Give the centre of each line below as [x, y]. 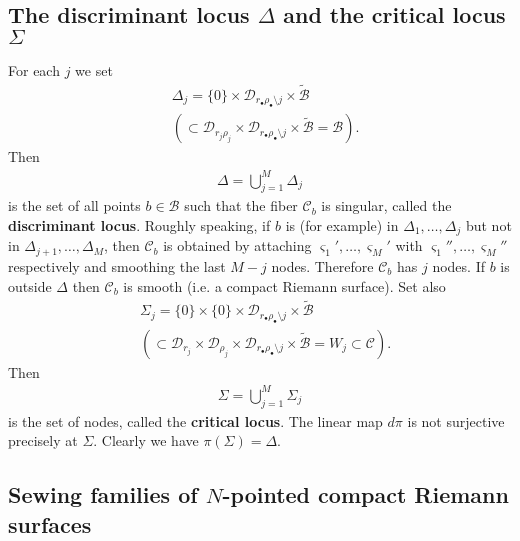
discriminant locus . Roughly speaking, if [139, 225]
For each [34, 70]
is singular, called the [386, 205]
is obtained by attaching [237, 245]
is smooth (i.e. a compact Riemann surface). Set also [284, 285]
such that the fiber [241, 205]
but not [488, 225]
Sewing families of [103, 494]
